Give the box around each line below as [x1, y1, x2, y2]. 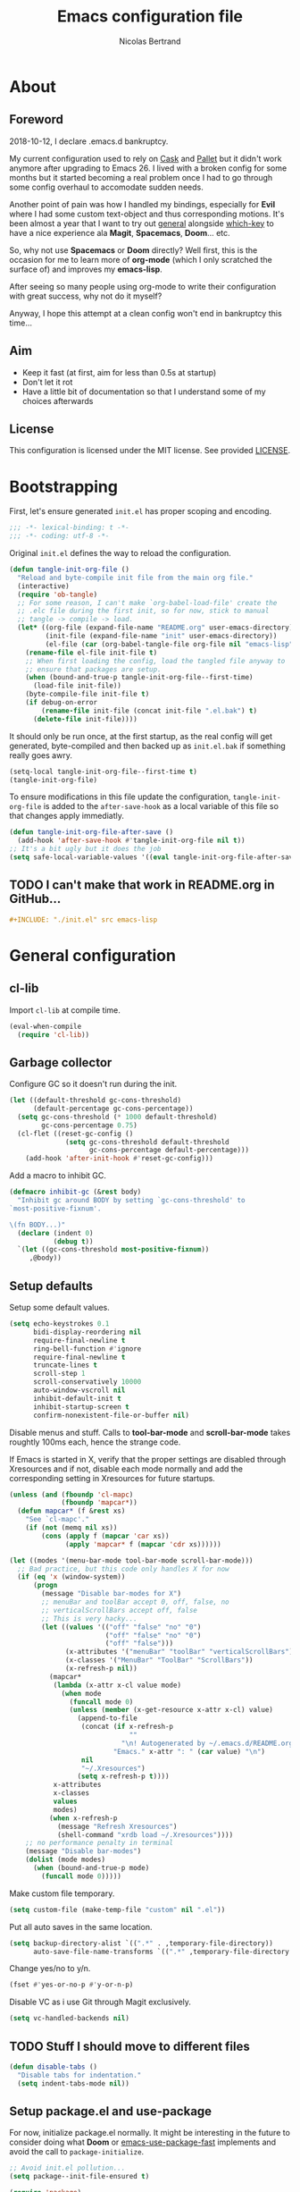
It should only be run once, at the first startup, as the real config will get [9, 730, 273, 741]
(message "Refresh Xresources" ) [56, 1822, 178, 1831]
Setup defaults [9, 1278, 94, 1294]
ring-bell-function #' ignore [32, 1344, 142, 1353]
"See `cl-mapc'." [25, 1515, 90, 1524]
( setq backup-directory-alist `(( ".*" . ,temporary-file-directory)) [9, 1938, 274, 1948]
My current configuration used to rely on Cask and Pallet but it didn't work [9, 153, 282, 164]
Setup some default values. [9, 1303, 110, 1312]
